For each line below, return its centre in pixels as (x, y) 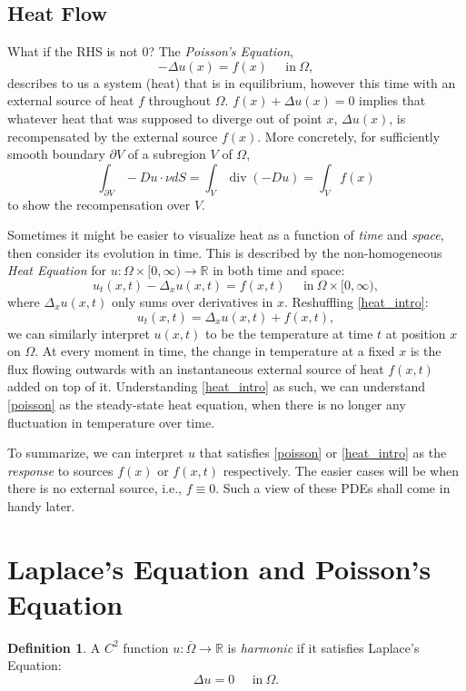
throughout (180, 100)
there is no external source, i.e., (94, 488)
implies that (392, 100)
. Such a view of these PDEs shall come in (333, 488)
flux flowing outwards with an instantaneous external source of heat (196, 368)
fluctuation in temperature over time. (111, 422)
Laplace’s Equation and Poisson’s (219, 568)
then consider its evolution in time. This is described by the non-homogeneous (225, 252)
